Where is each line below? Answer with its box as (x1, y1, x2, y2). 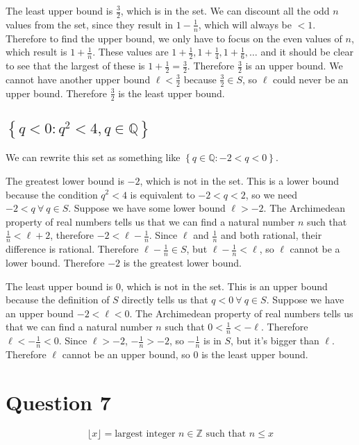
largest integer (115, 428, 176, 439)
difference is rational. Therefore (6, 242, 139, 256)
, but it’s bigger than (231, 333, 319, 348)
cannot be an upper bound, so (62, 347, 190, 362)
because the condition (6, 187, 98, 201)
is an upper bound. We (245, 58, 343, 73)
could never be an (273, 72, 349, 86)
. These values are (92, 44, 169, 59)
